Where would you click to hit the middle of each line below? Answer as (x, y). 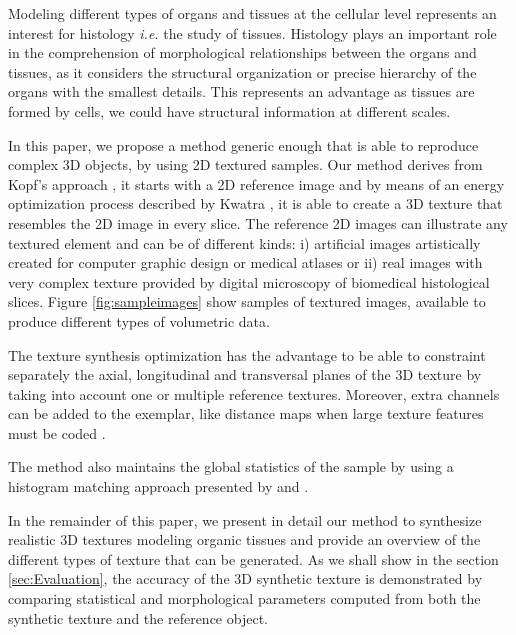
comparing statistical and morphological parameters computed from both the (244, 598)
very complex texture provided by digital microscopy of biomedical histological (249, 281)
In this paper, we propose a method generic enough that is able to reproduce (243, 144)
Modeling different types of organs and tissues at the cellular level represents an (252, 13)
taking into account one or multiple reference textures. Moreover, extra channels (254, 393)
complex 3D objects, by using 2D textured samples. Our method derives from (245, 164)
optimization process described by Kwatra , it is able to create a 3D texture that (255, 203)
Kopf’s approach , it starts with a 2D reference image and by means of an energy (256, 183)
